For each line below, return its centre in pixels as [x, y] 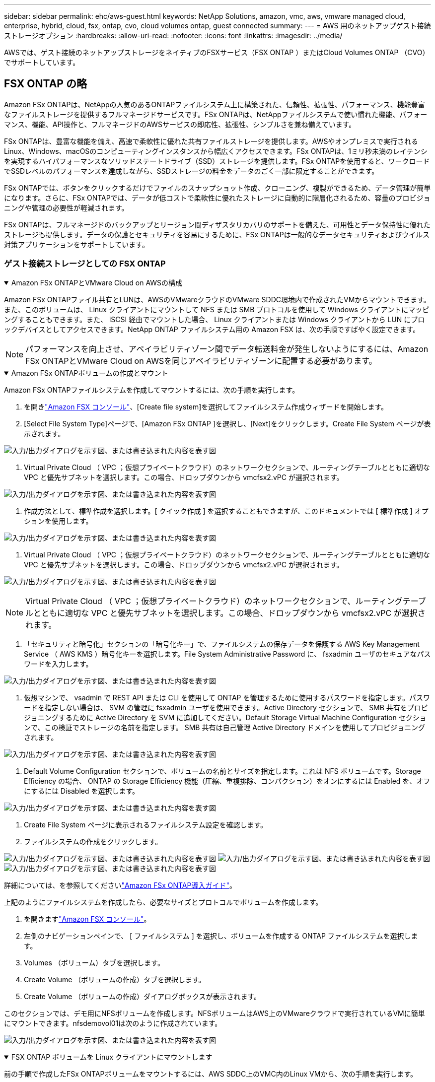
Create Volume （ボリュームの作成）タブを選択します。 [115, 979]
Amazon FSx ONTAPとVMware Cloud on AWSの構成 [97, 282]
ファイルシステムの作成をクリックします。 [93, 841]
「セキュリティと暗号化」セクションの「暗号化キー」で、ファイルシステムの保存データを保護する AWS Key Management [222, 644]
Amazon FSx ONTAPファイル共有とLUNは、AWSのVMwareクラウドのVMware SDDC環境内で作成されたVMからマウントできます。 [217, 299]
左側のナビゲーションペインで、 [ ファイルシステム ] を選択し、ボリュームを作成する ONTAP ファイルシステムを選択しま [221, 936]
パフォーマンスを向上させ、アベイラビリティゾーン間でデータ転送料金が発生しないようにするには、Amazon [227, 349]
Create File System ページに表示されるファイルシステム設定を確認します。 [146, 824]
